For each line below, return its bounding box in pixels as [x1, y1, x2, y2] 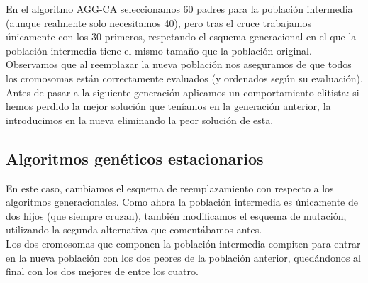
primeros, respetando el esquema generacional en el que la [104, 29, 357, 44]
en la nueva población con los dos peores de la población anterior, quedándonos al [6, 250, 361, 265]
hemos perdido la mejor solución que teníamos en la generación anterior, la [6, 99, 331, 113]
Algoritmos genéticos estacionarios [6, 147, 264, 169]
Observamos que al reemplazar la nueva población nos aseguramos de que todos [6, 57, 352, 72]
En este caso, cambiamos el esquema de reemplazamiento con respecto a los [6, 180, 334, 195]
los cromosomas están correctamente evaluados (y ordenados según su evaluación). [6, 70, 363, 85]
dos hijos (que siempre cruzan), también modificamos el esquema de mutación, [6, 208, 347, 223]
